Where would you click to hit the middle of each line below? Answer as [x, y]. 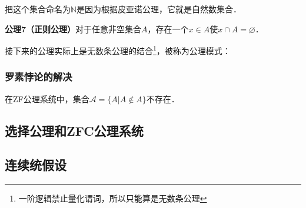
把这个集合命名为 [38, 9]
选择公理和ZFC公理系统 [74, 130]
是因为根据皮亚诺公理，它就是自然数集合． [159, 9]
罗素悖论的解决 [39, 77]
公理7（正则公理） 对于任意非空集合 [73, 28]
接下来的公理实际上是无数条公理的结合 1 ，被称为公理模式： [118, 50]
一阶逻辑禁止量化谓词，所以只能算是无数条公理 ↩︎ [113, 198]
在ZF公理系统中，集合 [47, 98]
